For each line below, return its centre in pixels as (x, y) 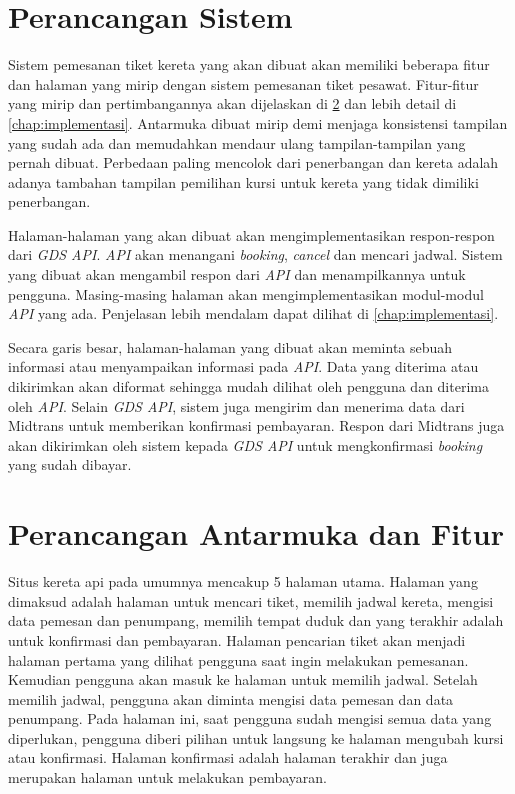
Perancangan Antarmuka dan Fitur (256, 533)
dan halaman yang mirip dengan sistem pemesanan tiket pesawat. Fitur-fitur (243, 83)
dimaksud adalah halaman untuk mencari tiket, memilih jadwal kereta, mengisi (251, 600)
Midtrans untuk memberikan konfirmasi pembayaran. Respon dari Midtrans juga (256, 425)
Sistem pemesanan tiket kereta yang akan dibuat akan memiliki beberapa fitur (249, 64)
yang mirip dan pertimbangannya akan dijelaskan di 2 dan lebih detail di (232, 103)
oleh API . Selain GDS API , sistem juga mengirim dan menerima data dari (236, 405)
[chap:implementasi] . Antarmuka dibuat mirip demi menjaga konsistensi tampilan (258, 122)
